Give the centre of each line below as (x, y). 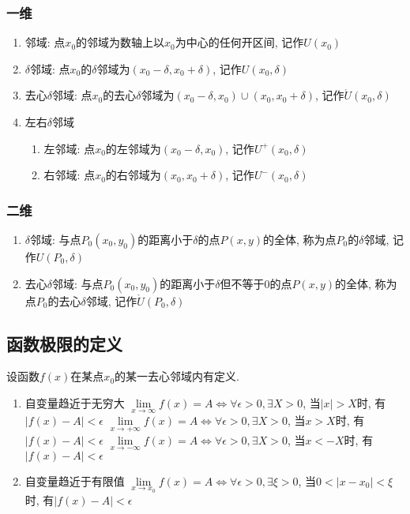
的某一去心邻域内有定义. (177, 376)
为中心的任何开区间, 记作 (239, 42)
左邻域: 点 (70, 148)
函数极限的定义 (64, 343)
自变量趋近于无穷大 (75, 402)
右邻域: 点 (70, 175)
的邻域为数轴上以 (120, 42)
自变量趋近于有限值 (75, 480)
